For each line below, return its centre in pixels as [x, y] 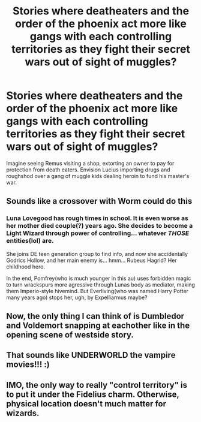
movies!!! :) [28, 365]
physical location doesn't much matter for [86, 404]
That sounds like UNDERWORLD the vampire [91, 355]
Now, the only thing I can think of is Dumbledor [95, 316]
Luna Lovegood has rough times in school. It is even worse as [97, 218]
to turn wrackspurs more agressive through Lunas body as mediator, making [100, 284]
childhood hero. [26, 266]
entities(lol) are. [30, 241]
